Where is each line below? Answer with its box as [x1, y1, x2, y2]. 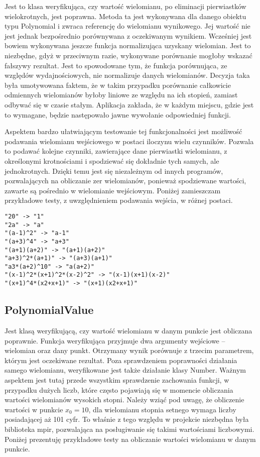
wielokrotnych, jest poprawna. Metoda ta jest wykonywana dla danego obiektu [5, 11, 246, 21]
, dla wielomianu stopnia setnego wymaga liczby [88, 404, 236, 414]
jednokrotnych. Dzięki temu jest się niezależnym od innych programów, [5, 165, 223, 176]
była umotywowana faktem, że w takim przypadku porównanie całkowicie [5, 79, 231, 90]
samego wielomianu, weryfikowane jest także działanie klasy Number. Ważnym [5, 365, 246, 375]
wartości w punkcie [5, 404, 63, 414]
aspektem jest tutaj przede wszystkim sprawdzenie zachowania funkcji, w [5, 374, 229, 385]
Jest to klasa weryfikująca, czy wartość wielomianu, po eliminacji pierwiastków [5, 1, 246, 11]
